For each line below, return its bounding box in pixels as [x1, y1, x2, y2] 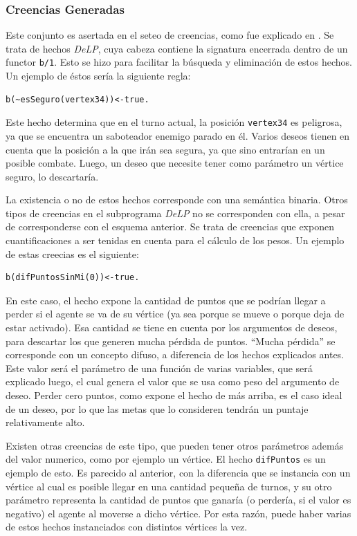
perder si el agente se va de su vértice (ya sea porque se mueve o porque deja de [6, 306, 345, 321]
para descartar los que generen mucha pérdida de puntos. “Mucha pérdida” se [6, 333, 336, 348]
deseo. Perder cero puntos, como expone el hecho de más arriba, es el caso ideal [6, 388, 342, 402]
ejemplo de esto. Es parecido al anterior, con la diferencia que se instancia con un [6, 465, 351, 480]
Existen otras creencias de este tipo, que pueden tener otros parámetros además [6, 438, 344, 452]
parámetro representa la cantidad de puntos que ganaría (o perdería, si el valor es [6, 492, 351, 507]
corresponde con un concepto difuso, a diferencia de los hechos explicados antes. [6, 347, 345, 362]
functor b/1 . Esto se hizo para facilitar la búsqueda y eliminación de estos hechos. [6, 55, 352, 69]
